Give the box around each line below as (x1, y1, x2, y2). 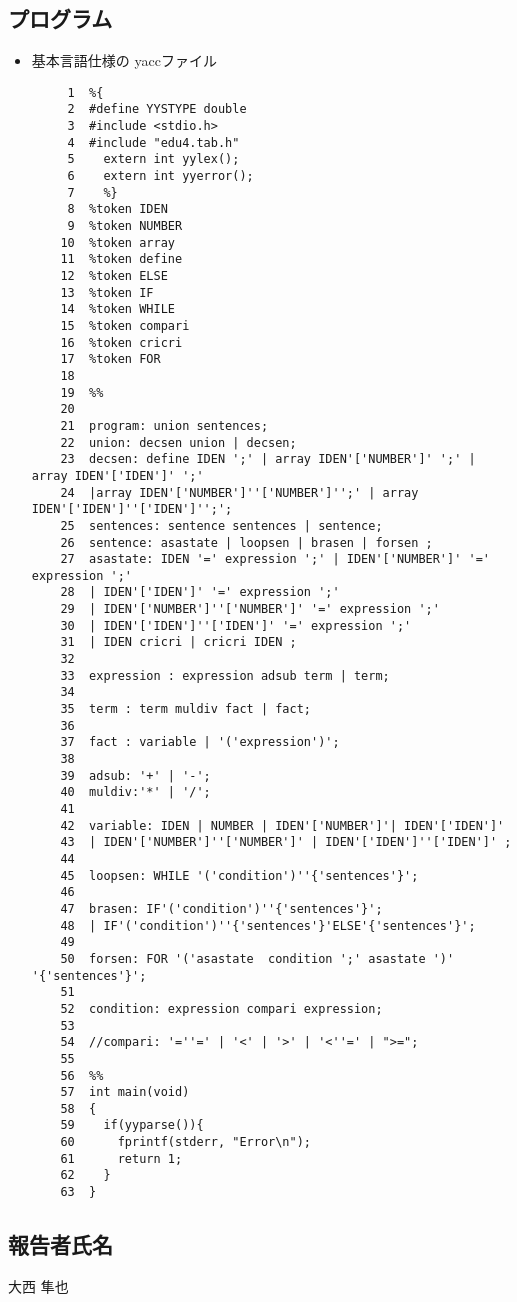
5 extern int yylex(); (67, 152, 240, 167)
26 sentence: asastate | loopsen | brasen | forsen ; (60, 535, 433, 550)
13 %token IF (60, 285, 154, 300)
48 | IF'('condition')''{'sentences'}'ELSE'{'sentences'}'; (60, 918, 476, 933)
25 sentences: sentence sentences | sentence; (60, 518, 383, 533)
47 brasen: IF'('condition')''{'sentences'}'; (60, 901, 383, 916)
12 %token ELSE (60, 269, 168, 284)
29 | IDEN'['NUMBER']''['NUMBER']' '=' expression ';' (60, 602, 440, 617)
